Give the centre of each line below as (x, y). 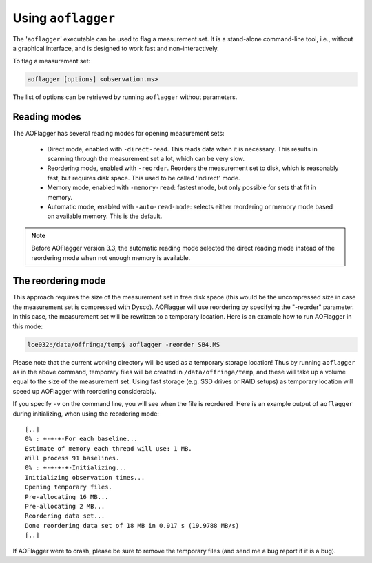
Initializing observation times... (85, 477)
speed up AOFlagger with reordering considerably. (84, 391)
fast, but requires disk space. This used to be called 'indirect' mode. (144, 178)
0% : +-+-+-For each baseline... (81, 439)
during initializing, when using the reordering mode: (86, 414)
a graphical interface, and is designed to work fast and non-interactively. (116, 48)
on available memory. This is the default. (105, 216)
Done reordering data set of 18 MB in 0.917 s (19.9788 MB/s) (132, 525)
